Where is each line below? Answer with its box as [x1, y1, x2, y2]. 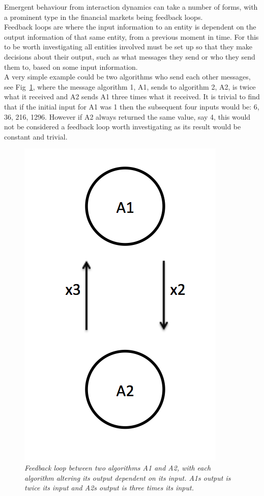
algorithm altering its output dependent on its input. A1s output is [24, 472, 231, 483]
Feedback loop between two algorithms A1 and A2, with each [24, 462, 211, 473]
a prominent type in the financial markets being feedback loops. [4, 11, 203, 22]
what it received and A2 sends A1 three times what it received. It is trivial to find [4, 91, 260, 102]
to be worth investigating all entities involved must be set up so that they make [4, 41, 253, 52]
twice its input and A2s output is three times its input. [24, 482, 194, 493]
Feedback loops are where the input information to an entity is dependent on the [4, 21, 256, 32]
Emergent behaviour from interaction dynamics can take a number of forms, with [4, 2, 258, 12]
